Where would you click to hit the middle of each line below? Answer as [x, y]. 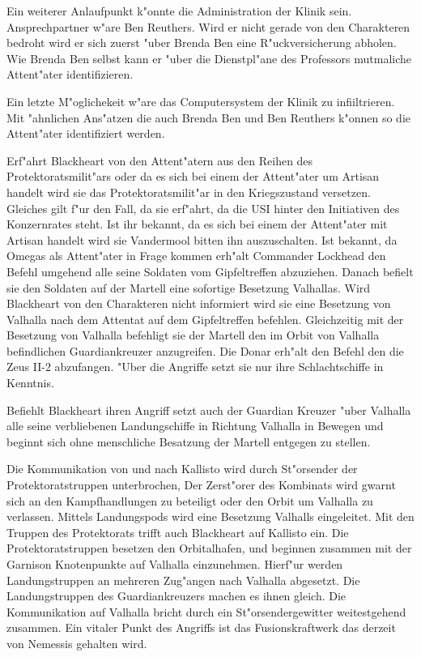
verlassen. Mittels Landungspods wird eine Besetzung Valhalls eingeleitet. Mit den [210, 516]
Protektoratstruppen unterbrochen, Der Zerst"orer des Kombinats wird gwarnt [201, 485]
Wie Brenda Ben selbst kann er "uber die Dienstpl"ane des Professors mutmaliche [209, 58]
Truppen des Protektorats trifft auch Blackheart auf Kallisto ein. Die [178, 532]
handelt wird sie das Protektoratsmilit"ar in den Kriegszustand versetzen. [189, 192]
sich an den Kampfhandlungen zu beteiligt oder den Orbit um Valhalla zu [190, 500]
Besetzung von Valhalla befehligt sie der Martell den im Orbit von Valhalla [193, 335]
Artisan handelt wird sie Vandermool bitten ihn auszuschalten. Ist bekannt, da [202, 239]
